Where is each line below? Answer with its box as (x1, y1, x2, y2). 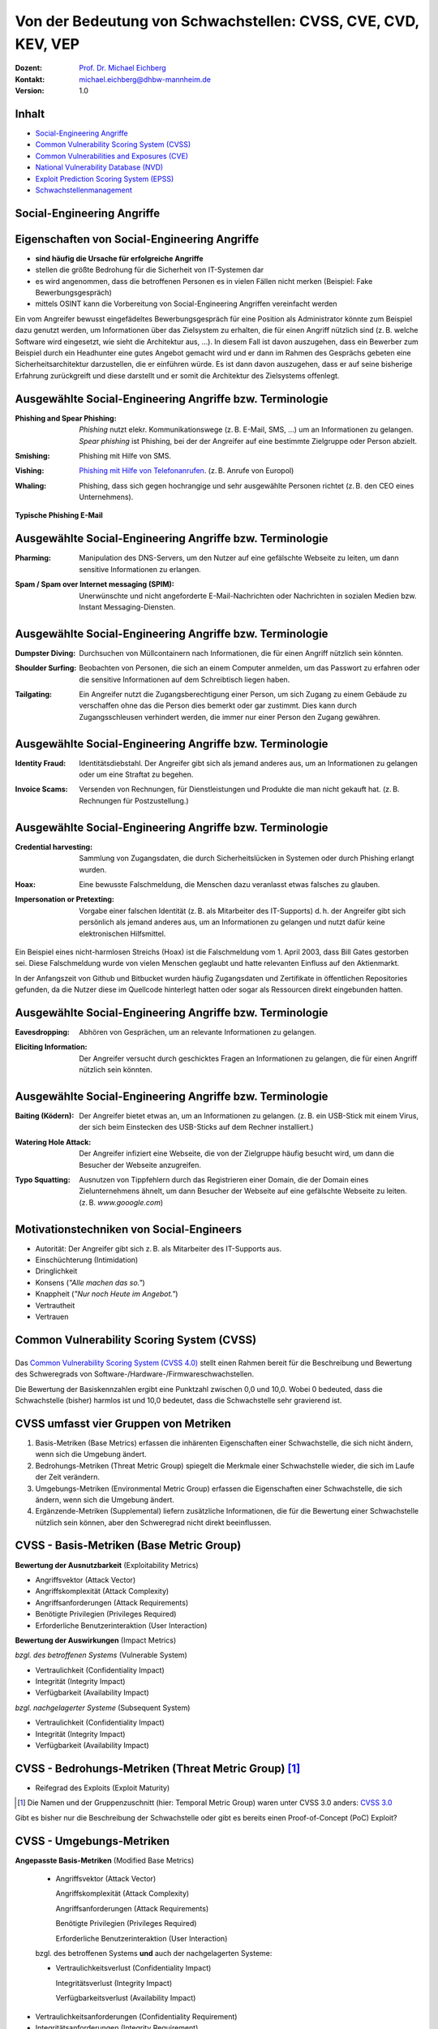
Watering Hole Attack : (15, 1137, 92, 1147)
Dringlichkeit (35, 1266, 78, 1276)
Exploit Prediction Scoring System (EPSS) (35, 174, 174, 183)
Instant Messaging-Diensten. (79, 601, 176, 612)
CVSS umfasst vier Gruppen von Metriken (15, 1416, 231, 1430)
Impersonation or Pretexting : (15, 894, 115, 904)
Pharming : (15, 553, 52, 563)
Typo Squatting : (15, 1175, 71, 1184)
